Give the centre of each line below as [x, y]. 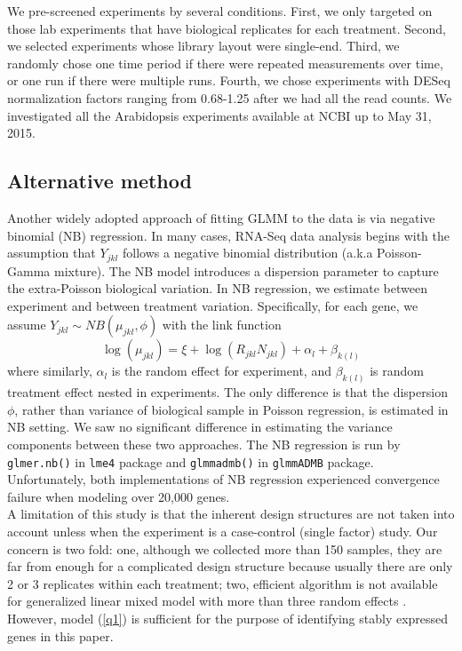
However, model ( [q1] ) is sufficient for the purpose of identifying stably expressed [228, 619]
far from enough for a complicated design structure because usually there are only [230, 566]
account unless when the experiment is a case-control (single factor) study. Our [223, 532]
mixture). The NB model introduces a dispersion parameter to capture [246, 270]
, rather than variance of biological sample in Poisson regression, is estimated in [231, 409]
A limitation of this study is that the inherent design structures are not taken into [231, 514]
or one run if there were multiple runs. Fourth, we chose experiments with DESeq [229, 80]
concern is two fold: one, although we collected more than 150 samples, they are [225, 548]
